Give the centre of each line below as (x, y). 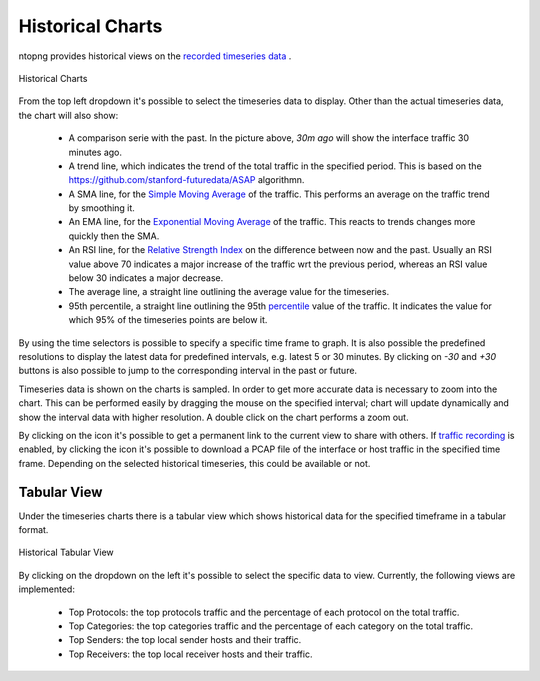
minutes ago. (95, 152)
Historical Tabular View (66, 552)
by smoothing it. (101, 208)
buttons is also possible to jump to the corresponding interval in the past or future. (188, 371)
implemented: (46, 589)
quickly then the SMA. (114, 236)
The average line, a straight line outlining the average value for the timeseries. (229, 292)
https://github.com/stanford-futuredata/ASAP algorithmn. (186, 180)
